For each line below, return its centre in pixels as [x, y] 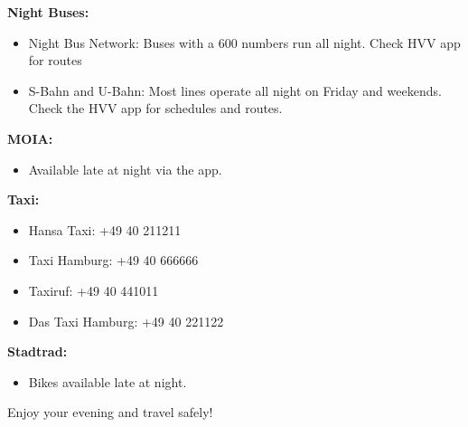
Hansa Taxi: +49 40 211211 [105, 229]
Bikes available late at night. [108, 381]
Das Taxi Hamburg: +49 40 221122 [126, 321]
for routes [55, 60]
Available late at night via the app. [125, 169]
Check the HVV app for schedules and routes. [155, 108]
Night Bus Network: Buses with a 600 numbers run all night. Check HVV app [244, 42]
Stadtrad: [37, 351]
